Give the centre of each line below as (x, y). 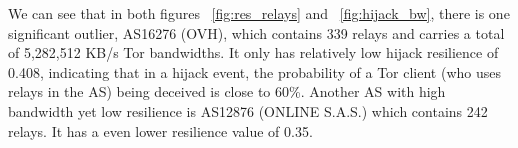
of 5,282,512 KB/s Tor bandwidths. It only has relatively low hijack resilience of (253, 52)
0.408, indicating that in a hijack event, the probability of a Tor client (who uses (254, 71)
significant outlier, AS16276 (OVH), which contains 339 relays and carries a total (256, 32)
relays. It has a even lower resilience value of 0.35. (160, 130)
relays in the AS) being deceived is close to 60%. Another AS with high (227, 91)
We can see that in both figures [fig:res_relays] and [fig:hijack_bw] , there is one (259, 13)
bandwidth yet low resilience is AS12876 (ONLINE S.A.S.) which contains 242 (248, 110)
